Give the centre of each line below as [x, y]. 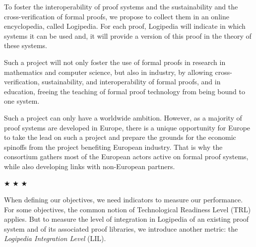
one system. [22, 101]
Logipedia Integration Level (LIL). [55, 238]
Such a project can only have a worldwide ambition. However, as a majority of [123, 117]
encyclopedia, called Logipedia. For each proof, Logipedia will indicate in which [125, 26]
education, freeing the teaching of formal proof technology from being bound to [125, 91]
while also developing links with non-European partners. [90, 166]
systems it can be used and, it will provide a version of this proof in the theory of [128, 35]
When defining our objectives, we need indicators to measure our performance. [124, 200]
